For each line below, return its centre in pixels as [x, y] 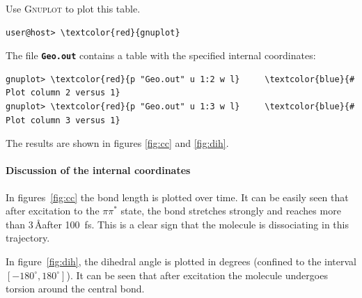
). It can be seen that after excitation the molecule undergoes [197, 275]
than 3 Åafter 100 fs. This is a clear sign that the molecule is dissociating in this [178, 224]
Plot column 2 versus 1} [63, 93]
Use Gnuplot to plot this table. [73, 8]
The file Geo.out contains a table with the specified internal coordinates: [161, 55]
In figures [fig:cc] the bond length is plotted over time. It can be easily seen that [177, 197]
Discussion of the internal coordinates [98, 170]
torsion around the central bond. [75, 289]
